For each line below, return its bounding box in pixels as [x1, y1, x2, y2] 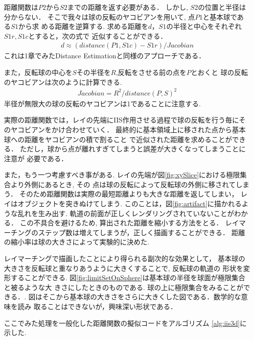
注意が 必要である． [4, 153, 68, 163]
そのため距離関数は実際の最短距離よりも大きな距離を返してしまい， [19, 189, 238, 199]
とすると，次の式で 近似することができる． [28, 30, 167, 41]
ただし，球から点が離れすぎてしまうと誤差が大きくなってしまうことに [20, 144, 246, 154]
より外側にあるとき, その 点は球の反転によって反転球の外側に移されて [10, 179, 236, 189]
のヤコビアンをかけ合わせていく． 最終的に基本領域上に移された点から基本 [4, 124, 246, 134]
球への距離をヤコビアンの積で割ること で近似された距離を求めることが [4, 134, 232, 144]
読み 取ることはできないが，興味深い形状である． [17, 301, 177, 311]
